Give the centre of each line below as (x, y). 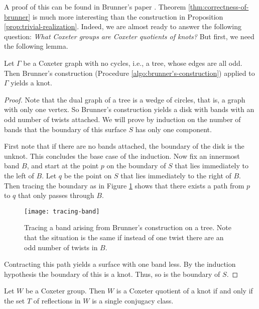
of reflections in (57, 300)
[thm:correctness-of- (218, 7)
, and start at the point (63, 166)
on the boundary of (136, 166)
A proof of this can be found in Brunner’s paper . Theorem (95, 7)
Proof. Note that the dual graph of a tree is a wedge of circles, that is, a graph (125, 99)
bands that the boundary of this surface (65, 129)
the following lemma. (36, 46)
